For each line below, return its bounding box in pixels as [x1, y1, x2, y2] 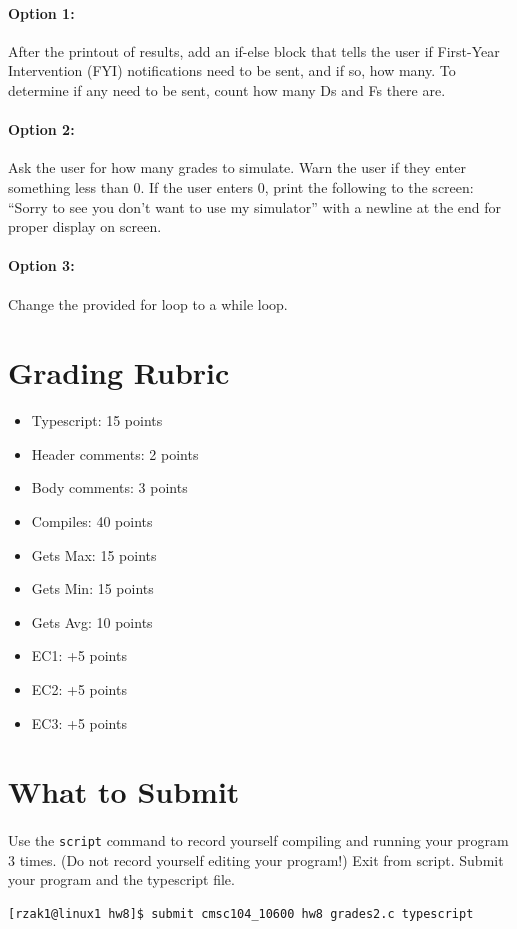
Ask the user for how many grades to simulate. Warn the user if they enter [8, 157, 466, 178]
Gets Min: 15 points [31, 578, 154, 599]
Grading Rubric [8, 352, 230, 393]
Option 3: [8, 255, 75, 276]
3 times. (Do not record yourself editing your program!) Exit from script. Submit [8, 849, 504, 870]
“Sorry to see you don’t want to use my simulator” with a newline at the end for [8, 196, 502, 217]
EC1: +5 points [31, 645, 127, 666]
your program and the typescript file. [8, 869, 235, 890]
